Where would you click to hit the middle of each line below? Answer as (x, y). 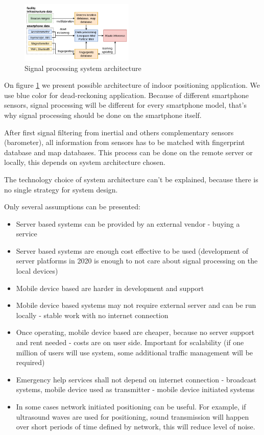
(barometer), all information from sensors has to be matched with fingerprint (125, 142)
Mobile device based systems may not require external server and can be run (136, 305)
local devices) (37, 271)
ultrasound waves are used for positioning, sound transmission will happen (133, 416)
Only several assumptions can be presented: (72, 207)
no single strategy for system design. (61, 189)
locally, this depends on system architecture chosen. (85, 162)
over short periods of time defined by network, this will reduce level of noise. (136, 427)
